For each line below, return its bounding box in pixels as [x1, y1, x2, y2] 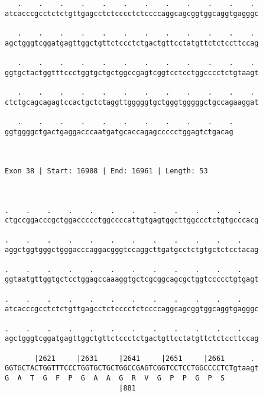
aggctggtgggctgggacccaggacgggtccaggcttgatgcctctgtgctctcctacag [5, 246, 259, 254]
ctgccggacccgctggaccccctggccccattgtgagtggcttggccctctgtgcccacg [5, 216, 259, 225]
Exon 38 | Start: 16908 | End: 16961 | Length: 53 [5, 167, 208, 176]
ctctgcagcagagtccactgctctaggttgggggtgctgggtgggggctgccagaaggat [5, 98, 259, 106]
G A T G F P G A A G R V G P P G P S [5, 373, 225, 382]
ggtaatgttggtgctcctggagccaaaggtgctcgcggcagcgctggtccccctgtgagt [5, 275, 259, 284]
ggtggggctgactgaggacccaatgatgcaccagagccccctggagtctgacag [5, 127, 233, 136]
